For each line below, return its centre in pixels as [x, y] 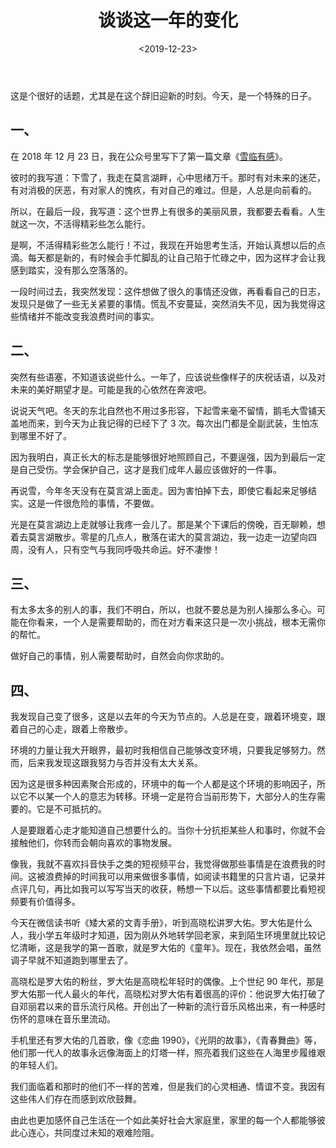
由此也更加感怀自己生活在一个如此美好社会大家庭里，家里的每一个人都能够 [163, 1120]
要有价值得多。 [49, 902]
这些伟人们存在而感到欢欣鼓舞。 [76, 1099]
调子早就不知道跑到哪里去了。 [71, 960]
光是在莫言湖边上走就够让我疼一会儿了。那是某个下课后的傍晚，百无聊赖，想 [168, 524]
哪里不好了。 [45, 435]
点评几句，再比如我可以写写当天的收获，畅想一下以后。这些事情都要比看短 [163, 889]
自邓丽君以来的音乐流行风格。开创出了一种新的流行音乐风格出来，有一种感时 [168, 1007]
